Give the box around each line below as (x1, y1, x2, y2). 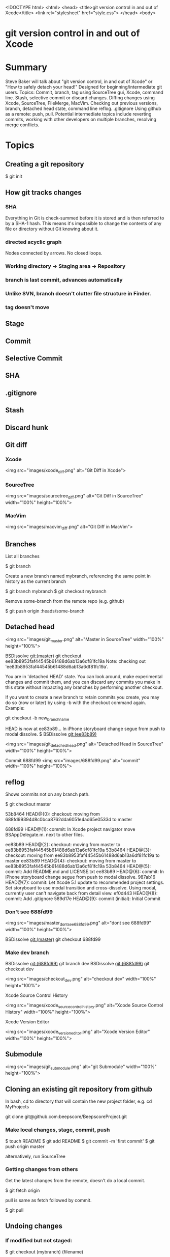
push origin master (5, 1143, 45, 1150)
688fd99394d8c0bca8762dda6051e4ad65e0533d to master (5, 817, 132, 823)
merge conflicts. (5, 122, 40, 128)
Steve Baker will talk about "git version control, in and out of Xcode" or (5, 78, 153, 85)
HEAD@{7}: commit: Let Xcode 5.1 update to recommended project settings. (5, 879, 164, 885)
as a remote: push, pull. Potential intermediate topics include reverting (5, 111, 152, 117)
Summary (5, 62, 47, 73)
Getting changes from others (5, 1166, 78, 1173)
